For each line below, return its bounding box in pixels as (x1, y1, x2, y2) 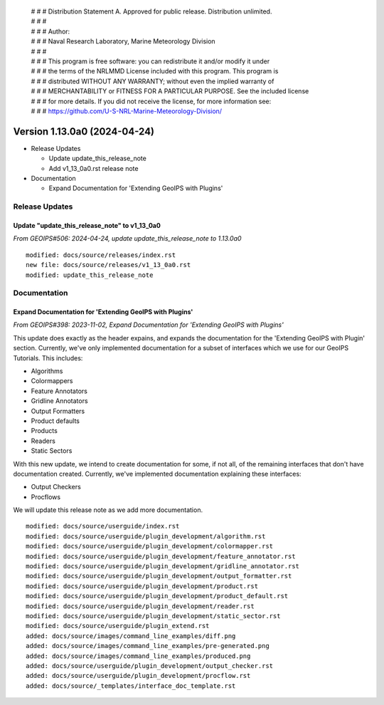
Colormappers (31, 377, 73, 385)
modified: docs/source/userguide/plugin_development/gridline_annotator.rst (26, 563, 300, 570)
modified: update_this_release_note (26, 271, 154, 279)
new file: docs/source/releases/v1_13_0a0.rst (26, 261, 191, 269)
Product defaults (31, 417, 80, 425)
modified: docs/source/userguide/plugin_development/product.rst (26, 582, 259, 590)
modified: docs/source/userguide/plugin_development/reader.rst (26, 602, 255, 610)
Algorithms (31, 367, 63, 375)
